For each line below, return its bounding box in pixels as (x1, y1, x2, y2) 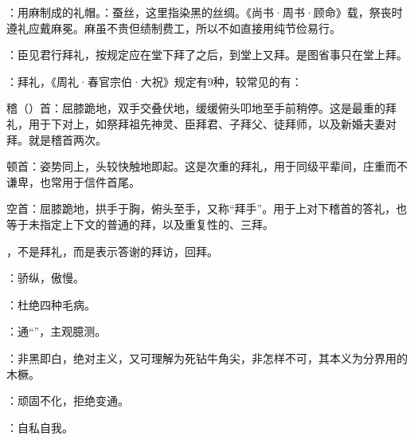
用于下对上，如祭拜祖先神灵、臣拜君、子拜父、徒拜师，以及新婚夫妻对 (28, 115, 396, 132)
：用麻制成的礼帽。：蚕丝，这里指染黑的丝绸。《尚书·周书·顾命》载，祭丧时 (6, 4, 403, 20)
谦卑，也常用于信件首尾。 (6, 173, 140, 190)
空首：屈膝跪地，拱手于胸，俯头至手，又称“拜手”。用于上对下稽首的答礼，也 (6, 200, 408, 217)
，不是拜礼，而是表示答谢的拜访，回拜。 (6, 242, 218, 259)
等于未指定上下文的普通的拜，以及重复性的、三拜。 (6, 215, 274, 232)
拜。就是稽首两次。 (6, 131, 107, 147)
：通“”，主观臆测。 (6, 323, 107, 340)
